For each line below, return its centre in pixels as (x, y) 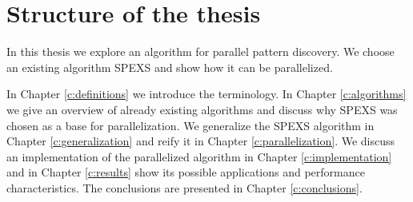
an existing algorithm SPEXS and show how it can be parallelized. (170, 67)
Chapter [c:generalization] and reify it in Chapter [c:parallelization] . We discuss (201, 141)
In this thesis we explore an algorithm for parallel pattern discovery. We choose (200, 51)
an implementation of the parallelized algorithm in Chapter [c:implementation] (199, 156)
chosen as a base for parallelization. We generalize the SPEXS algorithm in (190, 125)
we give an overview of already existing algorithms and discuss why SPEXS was (202, 109)
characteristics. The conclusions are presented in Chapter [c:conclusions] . (184, 187)
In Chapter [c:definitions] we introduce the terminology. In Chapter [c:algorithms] (206, 94)
